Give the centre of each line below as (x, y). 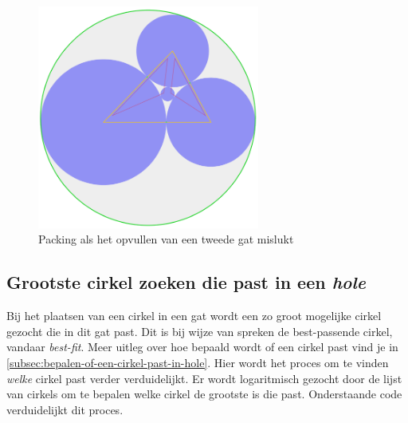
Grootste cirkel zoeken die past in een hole (186, 282)
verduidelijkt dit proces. (65, 409)
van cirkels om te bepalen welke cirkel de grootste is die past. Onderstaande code (204, 394)
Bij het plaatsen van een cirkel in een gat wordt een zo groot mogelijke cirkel (194, 316)
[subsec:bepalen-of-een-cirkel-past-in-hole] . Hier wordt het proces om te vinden (198, 362)
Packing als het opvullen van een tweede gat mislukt (166, 239)
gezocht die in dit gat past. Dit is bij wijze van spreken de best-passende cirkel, (200, 331)
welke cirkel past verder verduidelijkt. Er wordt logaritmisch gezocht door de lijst (204, 378)
